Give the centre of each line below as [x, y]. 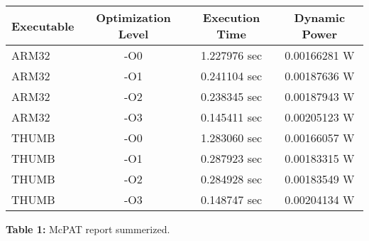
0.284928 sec [231, 179]
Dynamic [320, 17]
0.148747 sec [231, 199]
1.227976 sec [231, 55]
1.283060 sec [231, 138]
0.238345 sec [231, 96]
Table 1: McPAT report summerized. [88, 229]
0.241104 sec [231, 76]
